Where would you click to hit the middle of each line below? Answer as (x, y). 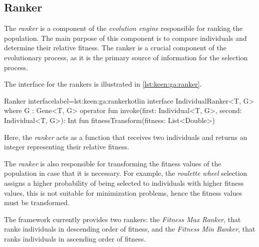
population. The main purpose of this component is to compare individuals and (126, 38)
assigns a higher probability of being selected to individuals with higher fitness (124, 183)
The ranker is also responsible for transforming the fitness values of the (113, 163)
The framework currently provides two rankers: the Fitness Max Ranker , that (123, 219)
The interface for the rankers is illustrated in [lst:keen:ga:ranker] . (103, 84)
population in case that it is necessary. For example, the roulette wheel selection (126, 173)
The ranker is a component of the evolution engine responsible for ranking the (123, 28)
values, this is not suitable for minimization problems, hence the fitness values (123, 192)
